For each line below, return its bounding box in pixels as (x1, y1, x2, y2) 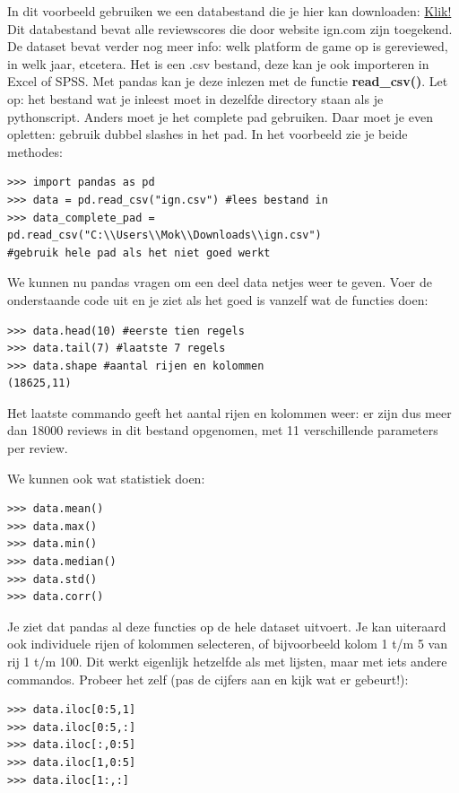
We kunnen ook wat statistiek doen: (7, 468, 205, 487)
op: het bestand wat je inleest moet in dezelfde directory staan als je (7, 89, 384, 108)
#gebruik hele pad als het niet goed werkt (7, 246, 271, 259)
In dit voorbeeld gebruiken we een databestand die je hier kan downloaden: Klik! (7, 2, 452, 20)
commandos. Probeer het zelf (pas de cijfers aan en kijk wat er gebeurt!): (7, 669, 409, 688)
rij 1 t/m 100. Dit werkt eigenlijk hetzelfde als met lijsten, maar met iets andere (7, 652, 447, 670)
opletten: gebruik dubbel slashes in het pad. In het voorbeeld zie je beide (7, 125, 408, 144)
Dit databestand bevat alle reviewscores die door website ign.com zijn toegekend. (7, 19, 453, 38)
